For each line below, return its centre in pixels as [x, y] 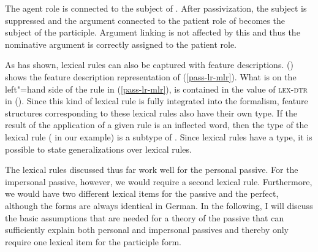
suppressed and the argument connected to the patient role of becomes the [145, 20]
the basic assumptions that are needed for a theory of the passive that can [145, 217]
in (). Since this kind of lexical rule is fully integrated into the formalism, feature [157, 101]
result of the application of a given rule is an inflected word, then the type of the [157, 125]
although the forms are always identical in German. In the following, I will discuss [159, 205]
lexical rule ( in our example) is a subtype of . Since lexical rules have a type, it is [159, 136]
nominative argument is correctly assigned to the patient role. [121, 44]
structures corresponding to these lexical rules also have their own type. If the [151, 113]
